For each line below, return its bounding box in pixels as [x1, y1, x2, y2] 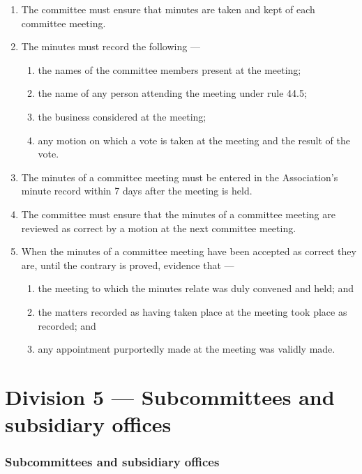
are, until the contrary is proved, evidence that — [21, 257, 234, 272]
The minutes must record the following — [21, 39, 200, 54]
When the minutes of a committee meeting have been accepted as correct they [21, 244, 356, 259]
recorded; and [38, 318, 96, 332]
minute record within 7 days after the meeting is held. [21, 183, 252, 198]
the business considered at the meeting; [38, 109, 206, 123]
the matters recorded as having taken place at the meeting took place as [38, 304, 347, 319]
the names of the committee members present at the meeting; [38, 62, 301, 77]
